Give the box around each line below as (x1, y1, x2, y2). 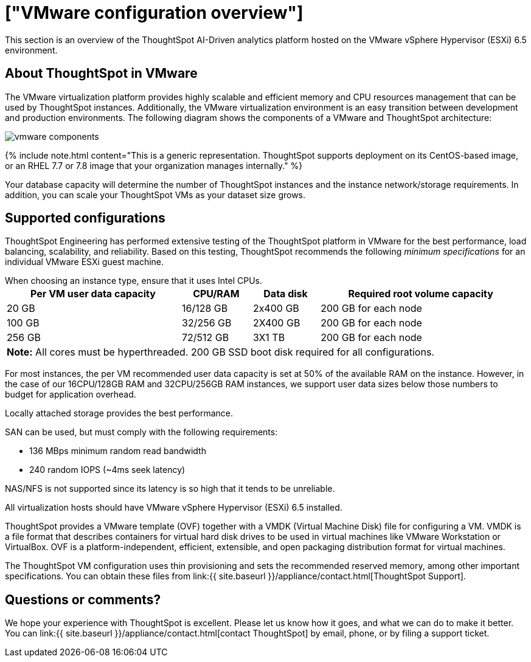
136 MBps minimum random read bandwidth (29, 446, 206, 457)
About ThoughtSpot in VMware (5, 66, 198, 81)
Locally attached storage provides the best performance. (5, 408, 234, 419)
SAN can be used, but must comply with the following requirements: (5, 427, 278, 438)
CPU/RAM (193, 288, 240, 300)
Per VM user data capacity (30, 288, 156, 300)
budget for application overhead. (5, 389, 136, 400)
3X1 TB (252, 331, 285, 344)
